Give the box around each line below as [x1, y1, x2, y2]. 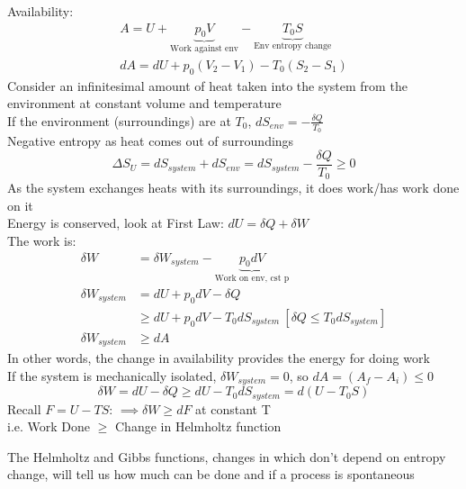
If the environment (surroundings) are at [7, 111, 231, 130]
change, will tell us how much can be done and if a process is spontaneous [7, 465, 415, 484]
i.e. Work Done [7, 417, 91, 436]
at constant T [195, 399, 271, 418]
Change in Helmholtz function [115, 417, 282, 436]
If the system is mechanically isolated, [7, 366, 217, 385]
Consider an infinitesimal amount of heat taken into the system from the [7, 76, 408, 95]
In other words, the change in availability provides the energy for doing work [7, 349, 430, 367]
